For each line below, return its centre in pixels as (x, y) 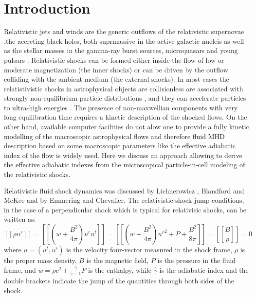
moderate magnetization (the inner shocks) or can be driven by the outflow (116, 69)
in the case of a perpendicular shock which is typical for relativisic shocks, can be (125, 209)
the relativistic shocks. (37, 174)
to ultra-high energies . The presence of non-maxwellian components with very (121, 107)
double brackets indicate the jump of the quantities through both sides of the (119, 281)
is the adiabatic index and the (204, 270)
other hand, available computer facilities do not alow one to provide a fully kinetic (127, 127)
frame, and (20, 270)
